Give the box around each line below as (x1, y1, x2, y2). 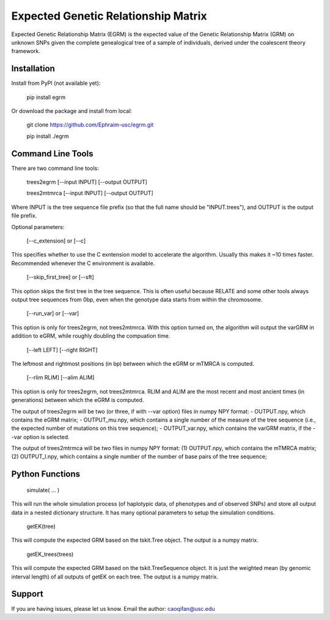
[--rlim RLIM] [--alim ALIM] (26, 374, 95, 381)
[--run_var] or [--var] (26, 310, 79, 317)
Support (11, 589, 43, 599)
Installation (11, 64, 55, 74)
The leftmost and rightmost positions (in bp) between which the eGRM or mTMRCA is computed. (11, 360, 255, 367)
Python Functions (11, 469, 81, 480)
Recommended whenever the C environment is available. (11, 260, 155, 267)
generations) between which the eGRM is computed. (11, 396, 144, 404)
